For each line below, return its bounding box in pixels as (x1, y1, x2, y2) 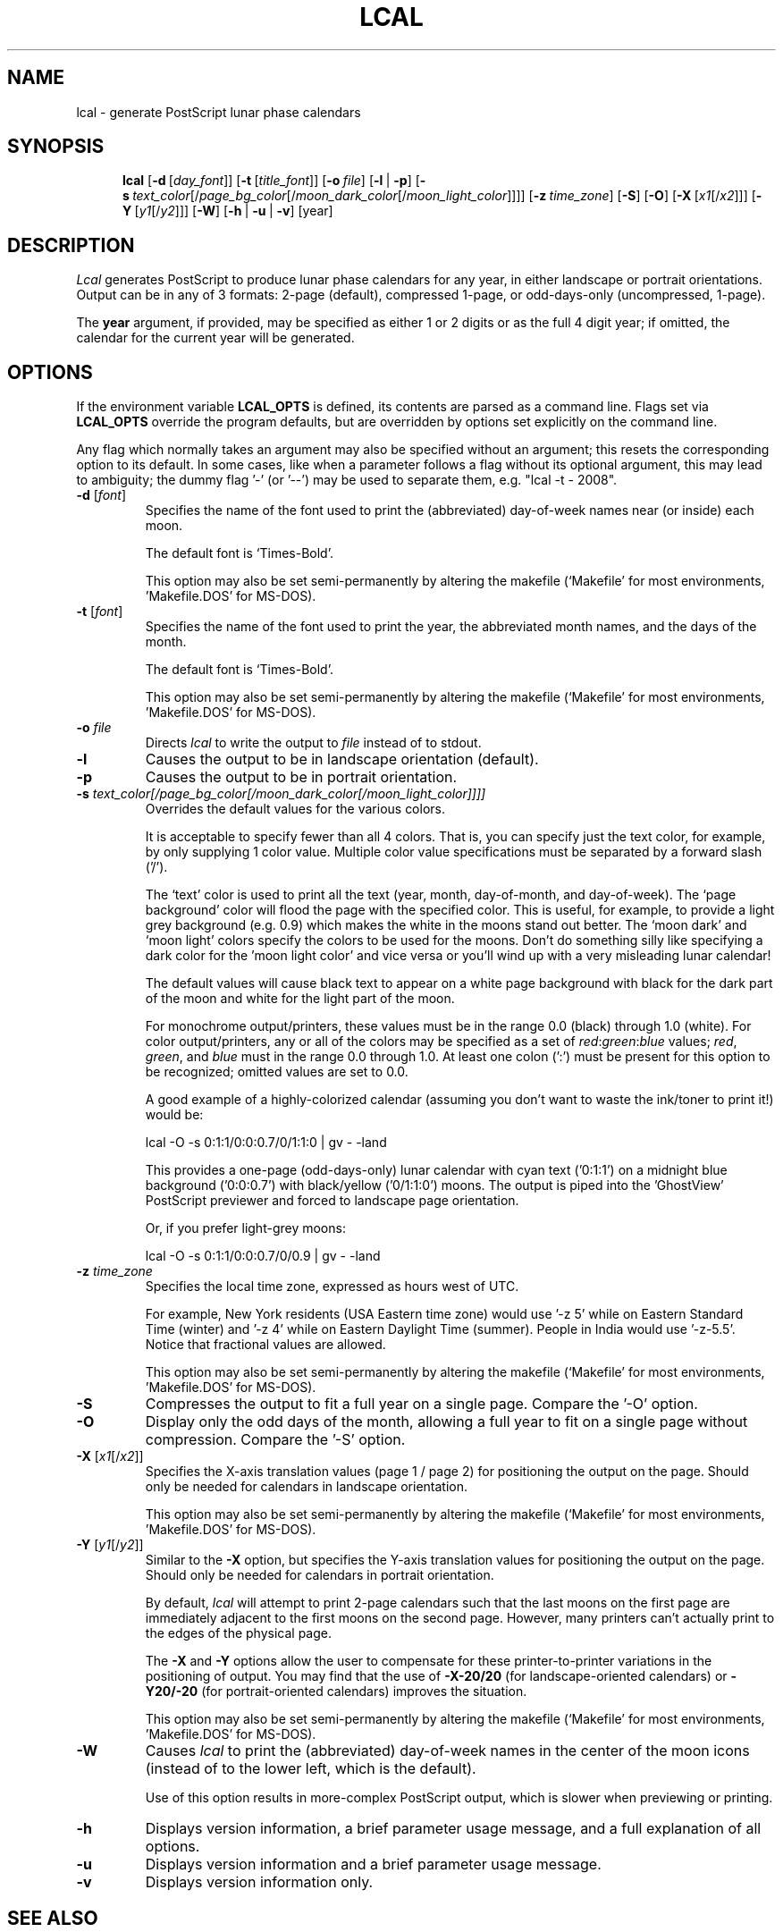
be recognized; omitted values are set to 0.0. (145, 1064, 408, 1080)
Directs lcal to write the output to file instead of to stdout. (145, 735, 482, 751)
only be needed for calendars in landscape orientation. (145, 1479, 468, 1495)
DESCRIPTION (7, 233, 135, 257)
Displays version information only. (145, 1873, 374, 1892)
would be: (145, 1107, 204, 1123)
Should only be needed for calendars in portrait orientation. (145, 1567, 494, 1583)
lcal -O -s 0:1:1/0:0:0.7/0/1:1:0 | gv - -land (145, 1135, 387, 1151)
